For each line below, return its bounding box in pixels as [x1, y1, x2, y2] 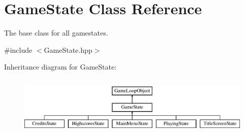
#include [4, 44, 33, 55]
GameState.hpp [44, 44, 93, 55]
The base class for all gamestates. [4, 27, 108, 38]
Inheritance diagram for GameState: [4, 61, 117, 72]
